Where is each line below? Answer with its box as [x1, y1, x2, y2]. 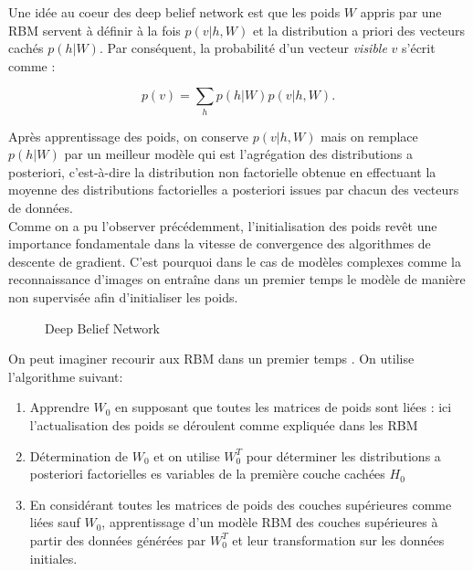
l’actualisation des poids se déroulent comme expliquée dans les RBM [29, 416, 418, 435]
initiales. [29, 548, 78, 567]
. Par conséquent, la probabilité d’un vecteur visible [99, 38, 387, 58]
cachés [8, 38, 44, 58]
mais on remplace [321, 126, 418, 145]
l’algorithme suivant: [8, 366, 123, 386]
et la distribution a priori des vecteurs [252, 20, 466, 39]
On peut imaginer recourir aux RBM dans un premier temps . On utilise [8, 349, 415, 368]
